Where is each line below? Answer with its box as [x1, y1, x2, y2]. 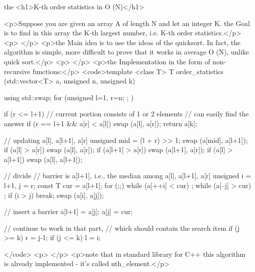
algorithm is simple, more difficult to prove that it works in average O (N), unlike [4, 47, 249, 57]
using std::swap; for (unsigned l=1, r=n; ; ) [4, 92, 134, 102]
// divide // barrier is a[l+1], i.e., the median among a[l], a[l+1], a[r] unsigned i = [4, 170, 251, 181]
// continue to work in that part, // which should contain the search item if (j [4, 222, 240, 233]
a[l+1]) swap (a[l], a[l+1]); [4, 154, 82, 164]
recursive [4, 66, 30, 76]
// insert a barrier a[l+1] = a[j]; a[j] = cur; [4, 206, 133, 217]
